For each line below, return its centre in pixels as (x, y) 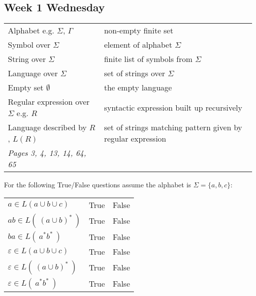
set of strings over (135, 73)
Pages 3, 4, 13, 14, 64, (47, 153)
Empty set (26, 88)
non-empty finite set (139, 30)
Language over (33, 73)
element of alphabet (138, 45)
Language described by (47, 127)
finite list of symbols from (148, 59)
